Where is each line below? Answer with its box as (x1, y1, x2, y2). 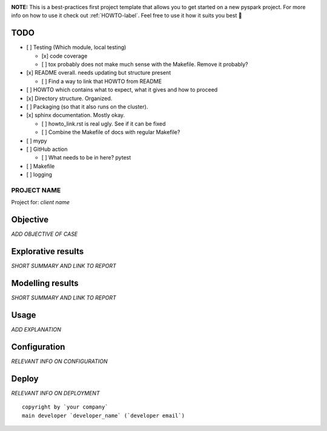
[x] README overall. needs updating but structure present (26, 69, 171, 76)
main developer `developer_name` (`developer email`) (22, 412, 185, 419)
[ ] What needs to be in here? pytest (41, 154, 131, 161)
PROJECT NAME (11, 185, 61, 194)
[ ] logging (26, 171, 53, 178)
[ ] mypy (26, 137, 48, 144)
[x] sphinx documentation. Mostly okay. (26, 112, 125, 119)
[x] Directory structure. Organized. (26, 95, 113, 102)
